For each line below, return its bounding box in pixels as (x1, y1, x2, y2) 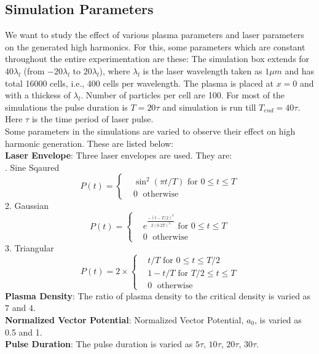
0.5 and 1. (5, 325, 42, 338)
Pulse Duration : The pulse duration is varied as (5, 337, 193, 350)
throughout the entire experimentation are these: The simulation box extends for (5, 52, 310, 65)
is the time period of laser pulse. (31, 112, 154, 125)
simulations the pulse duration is (5, 100, 128, 113)
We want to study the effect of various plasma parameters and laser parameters (5, 28, 304, 41)
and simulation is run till (162, 100, 256, 113)
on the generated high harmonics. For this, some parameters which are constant (5, 40, 305, 53)
